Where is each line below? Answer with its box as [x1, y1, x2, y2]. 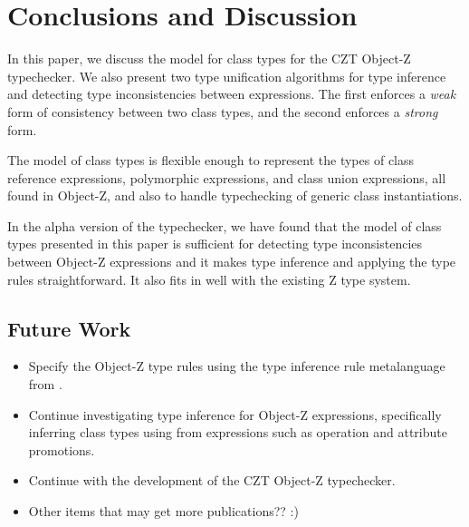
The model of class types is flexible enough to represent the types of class [7, 151, 415, 170]
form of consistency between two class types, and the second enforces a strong [7, 102, 438, 121]
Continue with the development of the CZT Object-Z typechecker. [28, 471, 396, 490]
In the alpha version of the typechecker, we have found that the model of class [7, 216, 442, 235]
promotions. [28, 440, 95, 459]
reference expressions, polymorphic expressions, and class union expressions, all [7, 168, 446, 187]
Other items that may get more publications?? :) [28, 502, 299, 521]
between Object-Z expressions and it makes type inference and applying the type [7, 252, 456, 271]
